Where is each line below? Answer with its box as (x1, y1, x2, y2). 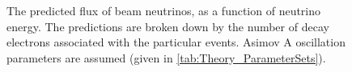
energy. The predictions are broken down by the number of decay (6, 18, 329, 34)
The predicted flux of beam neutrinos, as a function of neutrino (6, 2, 321, 18)
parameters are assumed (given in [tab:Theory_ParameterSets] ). (6, 49, 326, 66)
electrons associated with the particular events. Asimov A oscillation (6, 34, 346, 50)
